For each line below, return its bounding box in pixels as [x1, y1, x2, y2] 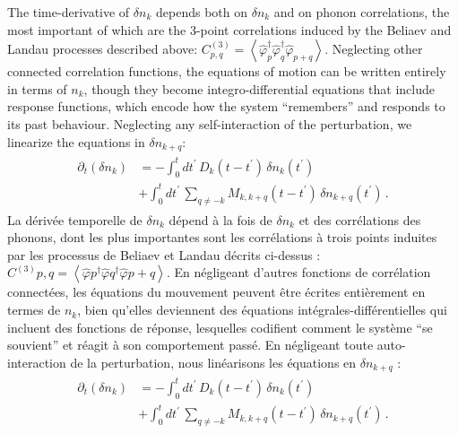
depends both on [155, 3, 247, 21]
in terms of [7, 79, 67, 98]
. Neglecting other [324, 39, 423, 58]
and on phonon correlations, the [273, 3, 450, 21]
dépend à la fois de [169, 210, 272, 229]
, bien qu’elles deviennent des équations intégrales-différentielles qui [77, 300, 447, 319]
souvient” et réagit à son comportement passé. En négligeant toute [7, 335, 374, 354]
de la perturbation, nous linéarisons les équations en [70, 352, 357, 371]
